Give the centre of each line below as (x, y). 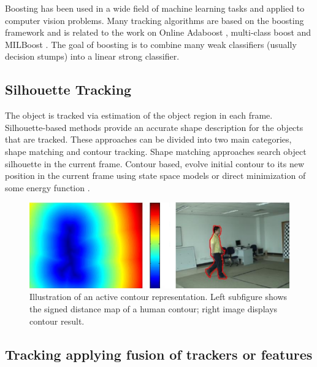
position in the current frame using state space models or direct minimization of (155, 176)
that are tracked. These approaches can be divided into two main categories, (148, 139)
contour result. (57, 321)
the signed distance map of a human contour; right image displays (154, 308)
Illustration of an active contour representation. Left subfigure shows (158, 297)
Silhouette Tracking (68, 89)
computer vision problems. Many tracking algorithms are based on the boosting (155, 20)
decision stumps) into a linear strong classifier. (92, 56)
